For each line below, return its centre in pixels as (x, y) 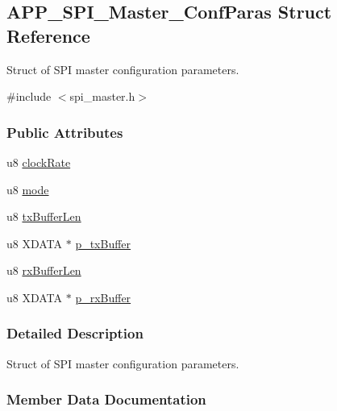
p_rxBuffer (103, 297)
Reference (48, 35)
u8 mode (28, 189)
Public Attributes (65, 132)
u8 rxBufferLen (44, 270)
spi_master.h (102, 96)
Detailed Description (75, 333)
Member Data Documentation (106, 399)
